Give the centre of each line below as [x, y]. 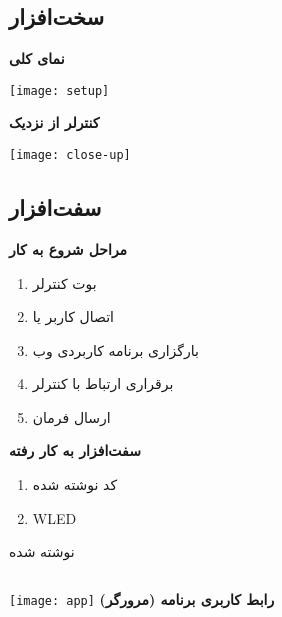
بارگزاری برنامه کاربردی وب [115, 349]
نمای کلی [37, 58]
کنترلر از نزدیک [54, 122]
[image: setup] [59, 90]
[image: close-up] [70, 155]
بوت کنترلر [64, 282]
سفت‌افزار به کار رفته [75, 450]
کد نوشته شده [75, 484]
